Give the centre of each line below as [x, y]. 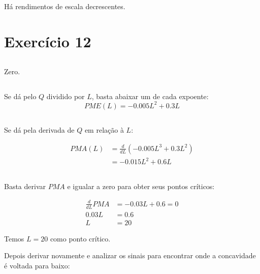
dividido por [66, 96]
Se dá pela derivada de [39, 130]
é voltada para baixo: [37, 265]
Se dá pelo [20, 96]
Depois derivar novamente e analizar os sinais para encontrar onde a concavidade [130, 255]
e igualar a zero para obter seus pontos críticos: [141, 186]
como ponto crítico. [80, 238]
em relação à [104, 130]
